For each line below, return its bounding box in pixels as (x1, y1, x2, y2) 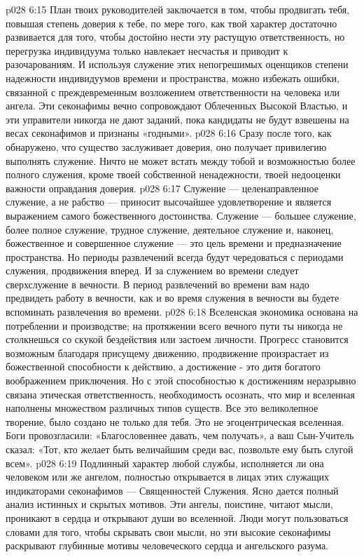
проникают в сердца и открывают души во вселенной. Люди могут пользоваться (6, 510, 349, 525)
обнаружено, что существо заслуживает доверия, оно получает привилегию (6, 139, 327, 154)
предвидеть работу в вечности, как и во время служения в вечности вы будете (6, 290, 339, 305)
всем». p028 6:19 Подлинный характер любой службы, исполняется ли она (6, 455, 324, 470)
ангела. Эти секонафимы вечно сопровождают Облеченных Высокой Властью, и (6, 98, 348, 113)
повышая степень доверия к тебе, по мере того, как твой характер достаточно (6, 15, 337, 30)
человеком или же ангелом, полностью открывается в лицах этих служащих (6, 469, 330, 484)
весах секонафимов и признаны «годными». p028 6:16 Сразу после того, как (6, 126, 332, 140)
